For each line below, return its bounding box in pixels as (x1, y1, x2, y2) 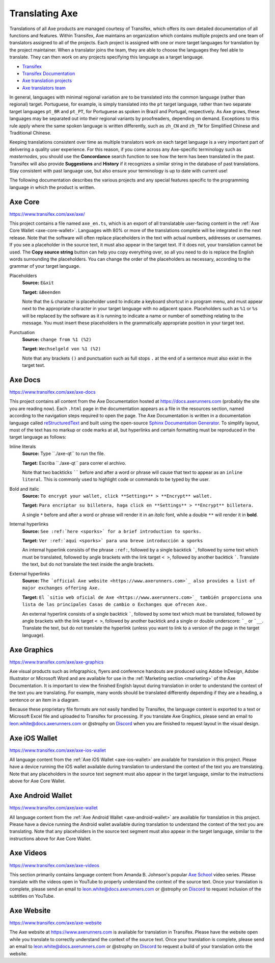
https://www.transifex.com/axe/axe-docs (9, 389, 96, 395)
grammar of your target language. (9, 263, 81, 269)
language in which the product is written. (9, 184, 95, 190)
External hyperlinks (9, 570, 50, 576)
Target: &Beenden (22, 289, 61, 295)
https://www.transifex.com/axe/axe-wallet (9, 805, 98, 811)
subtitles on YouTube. (9, 893, 55, 899)
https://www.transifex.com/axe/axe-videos (9, 862, 99, 868)
